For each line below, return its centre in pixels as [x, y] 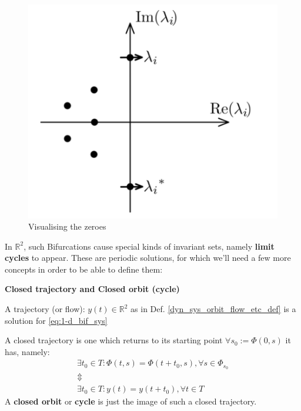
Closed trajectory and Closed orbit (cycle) [92, 289]
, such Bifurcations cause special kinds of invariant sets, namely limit [149, 246]
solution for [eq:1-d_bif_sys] [56, 320]
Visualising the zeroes [67, 226]
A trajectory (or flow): [45, 309]
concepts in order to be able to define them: [84, 269]
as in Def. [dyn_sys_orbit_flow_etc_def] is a [213, 309]
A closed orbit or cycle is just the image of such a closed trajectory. [131, 401]
